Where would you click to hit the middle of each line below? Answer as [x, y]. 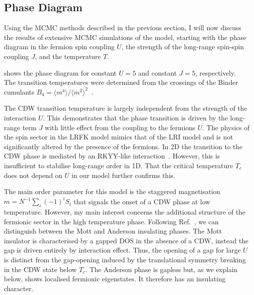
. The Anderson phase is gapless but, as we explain [162, 269]
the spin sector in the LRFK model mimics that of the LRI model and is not [118, 137]
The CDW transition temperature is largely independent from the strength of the [126, 108]
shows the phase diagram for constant [60, 72]
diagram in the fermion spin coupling [59, 47]
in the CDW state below [40, 269]
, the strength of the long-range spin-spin [183, 47]
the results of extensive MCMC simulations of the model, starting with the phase [125, 37]
